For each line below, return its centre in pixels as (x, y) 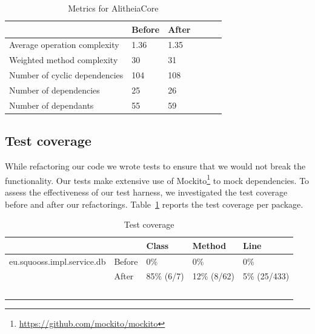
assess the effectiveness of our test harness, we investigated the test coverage (146, 192)
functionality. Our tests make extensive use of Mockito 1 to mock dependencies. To (157, 179)
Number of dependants (51, 105)
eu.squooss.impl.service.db (58, 261)
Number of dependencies (55, 90)
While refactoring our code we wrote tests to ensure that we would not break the (155, 166)
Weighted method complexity (64, 60)
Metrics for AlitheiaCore (113, 8)
